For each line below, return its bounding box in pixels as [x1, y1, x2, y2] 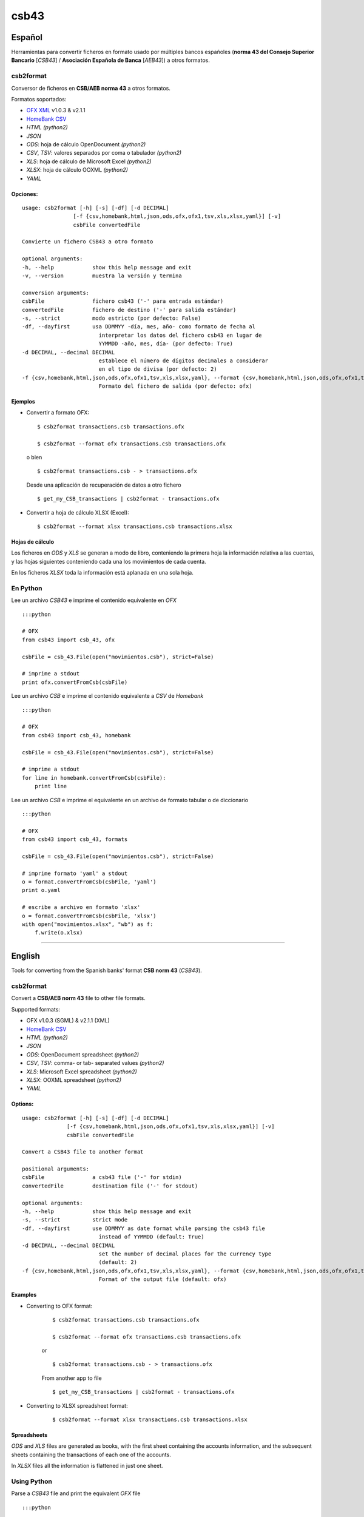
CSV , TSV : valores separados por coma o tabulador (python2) [26, 149, 182, 157]
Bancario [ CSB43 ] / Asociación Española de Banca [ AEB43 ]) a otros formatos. [11, 56, 211, 64]
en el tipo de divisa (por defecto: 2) [98, 366, 218, 373]
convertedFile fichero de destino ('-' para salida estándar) [22, 306, 237, 313]
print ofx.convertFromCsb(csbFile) [22, 678, 128, 686]
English [11, 951, 41, 961]
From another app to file [41, 1374, 103, 1382]
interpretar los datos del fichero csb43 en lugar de [98, 331, 262, 339]
